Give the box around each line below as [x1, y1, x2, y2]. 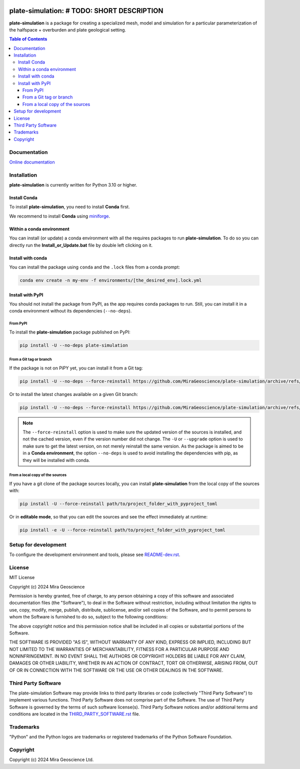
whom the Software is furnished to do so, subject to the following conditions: [9, 614, 168, 620]
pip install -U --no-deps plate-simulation [19, 342, 128, 348]
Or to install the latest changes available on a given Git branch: [9, 391, 138, 397]
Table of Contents [9, 36, 47, 42]
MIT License [9, 574, 35, 580]
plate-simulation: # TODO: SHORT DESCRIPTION [9, 6, 163, 15]
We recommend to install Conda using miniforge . [9, 213, 110, 219]
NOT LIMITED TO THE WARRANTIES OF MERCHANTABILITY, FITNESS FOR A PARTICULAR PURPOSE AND [9, 646, 229, 652]
